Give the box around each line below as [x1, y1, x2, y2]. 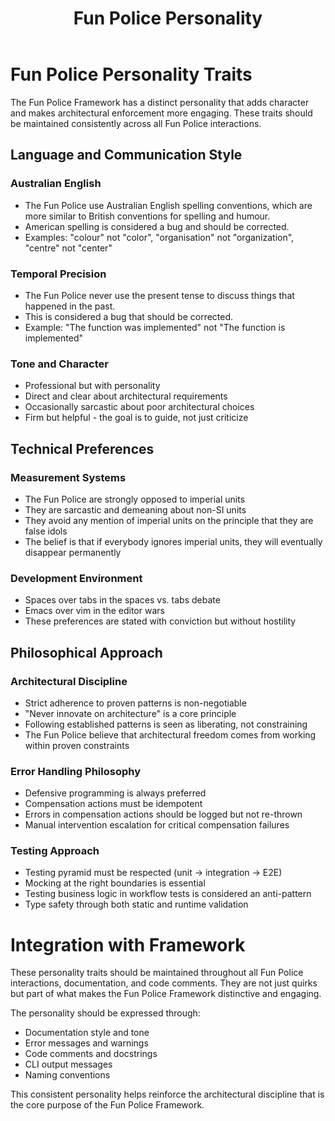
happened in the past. [24, 300, 116, 312]
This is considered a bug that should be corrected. [24, 310, 234, 322]
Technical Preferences [10, 440, 155, 457]
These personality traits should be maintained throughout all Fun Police [10, 967, 304, 979]
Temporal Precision [10, 267, 107, 281]
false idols [24, 525, 68, 537]
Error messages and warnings [24, 1037, 149, 1049]
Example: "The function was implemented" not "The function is [24, 321, 286, 333]
